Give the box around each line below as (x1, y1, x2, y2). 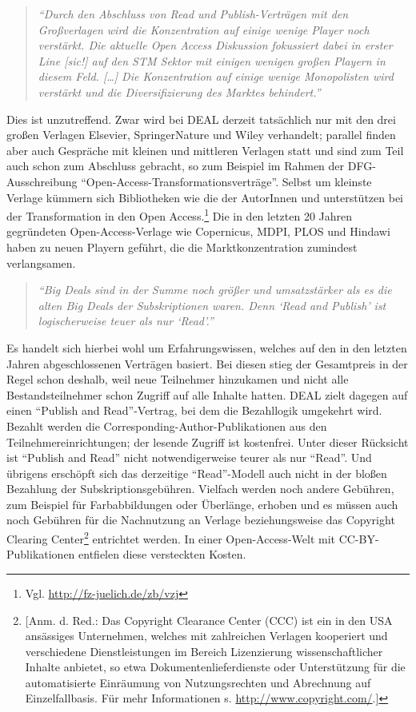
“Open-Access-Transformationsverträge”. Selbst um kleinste (81, 173, 372, 189)
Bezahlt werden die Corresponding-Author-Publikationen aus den (6, 417, 327, 434)
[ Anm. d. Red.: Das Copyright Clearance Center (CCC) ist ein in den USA (25, 611, 393, 628)
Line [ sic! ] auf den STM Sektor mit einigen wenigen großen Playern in (38, 52, 386, 69)
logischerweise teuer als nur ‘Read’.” (38, 312, 214, 329)
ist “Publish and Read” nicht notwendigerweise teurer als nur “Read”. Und (6, 449, 372, 466)
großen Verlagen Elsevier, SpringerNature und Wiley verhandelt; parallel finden (6, 126, 396, 143)
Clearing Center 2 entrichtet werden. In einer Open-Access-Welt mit (6, 528, 335, 547)
